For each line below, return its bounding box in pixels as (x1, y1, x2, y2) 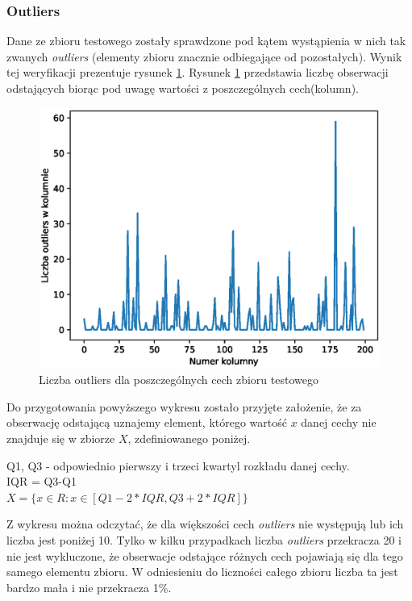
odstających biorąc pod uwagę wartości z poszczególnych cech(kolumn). (6, 80, 359, 96)
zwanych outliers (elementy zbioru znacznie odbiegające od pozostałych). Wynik (6, 48, 402, 65)
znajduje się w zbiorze (6, 429, 115, 446)
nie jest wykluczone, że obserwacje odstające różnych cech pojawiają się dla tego (6, 547, 403, 564)
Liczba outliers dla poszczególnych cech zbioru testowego (39, 371, 318, 388)
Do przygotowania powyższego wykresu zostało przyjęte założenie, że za (6, 398, 362, 415)
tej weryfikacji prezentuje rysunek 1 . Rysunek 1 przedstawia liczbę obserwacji (6, 64, 389, 81)
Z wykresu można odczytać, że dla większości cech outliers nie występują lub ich (6, 515, 404, 532)
